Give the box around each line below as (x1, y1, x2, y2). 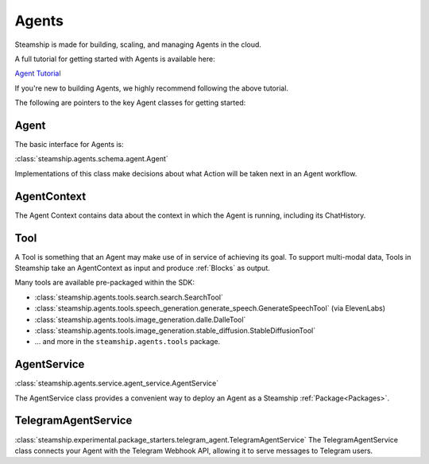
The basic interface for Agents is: (14, 140, 125, 149)
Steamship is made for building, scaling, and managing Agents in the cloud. (14, 40, 262, 49)
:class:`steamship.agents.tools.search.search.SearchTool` (34, 292, 224, 302)
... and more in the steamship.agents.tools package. (34, 337, 221, 346)
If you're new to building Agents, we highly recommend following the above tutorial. (14, 83, 289, 93)
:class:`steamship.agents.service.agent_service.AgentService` (14, 378, 218, 389)
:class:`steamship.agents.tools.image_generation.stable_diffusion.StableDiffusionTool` (34, 326, 316, 335)
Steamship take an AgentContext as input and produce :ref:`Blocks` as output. (14, 263, 270, 273)
